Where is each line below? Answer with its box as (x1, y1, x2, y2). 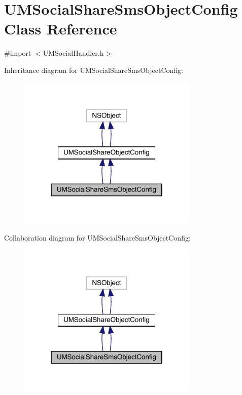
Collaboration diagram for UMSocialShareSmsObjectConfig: (4, 232, 191, 243)
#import (4, 48, 31, 58)
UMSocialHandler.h (43, 48, 104, 58)
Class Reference (4, 18, 117, 39)
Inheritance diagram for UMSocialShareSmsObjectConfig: (4, 64, 184, 75)
